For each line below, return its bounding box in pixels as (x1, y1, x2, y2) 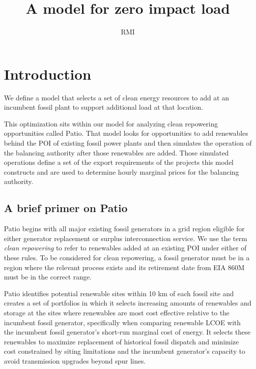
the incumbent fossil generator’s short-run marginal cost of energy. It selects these (4, 327, 251, 337)
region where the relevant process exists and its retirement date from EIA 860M (4, 262, 245, 272)
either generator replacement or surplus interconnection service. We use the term (4, 233, 247, 243)
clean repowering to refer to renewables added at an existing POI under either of (4, 243, 247, 253)
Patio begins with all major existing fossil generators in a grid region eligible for (4, 223, 245, 234)
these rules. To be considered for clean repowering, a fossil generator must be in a (4, 252, 250, 262)
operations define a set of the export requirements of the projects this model (4, 157, 234, 167)
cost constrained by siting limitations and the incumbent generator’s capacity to (4, 346, 245, 356)
